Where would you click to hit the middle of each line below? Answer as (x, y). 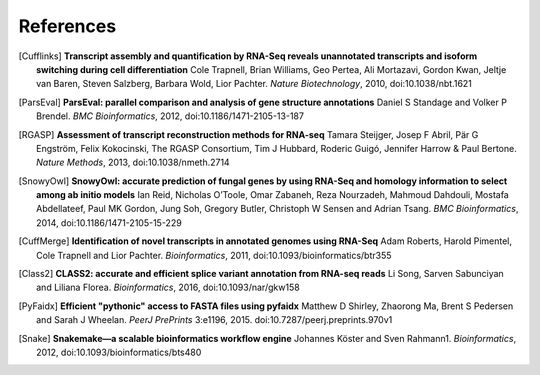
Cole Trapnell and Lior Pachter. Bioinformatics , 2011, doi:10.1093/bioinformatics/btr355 (214, 255)
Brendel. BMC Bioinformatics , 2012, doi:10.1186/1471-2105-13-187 (170, 116)
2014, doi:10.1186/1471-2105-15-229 (109, 222)
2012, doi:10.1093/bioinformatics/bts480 (119, 352)
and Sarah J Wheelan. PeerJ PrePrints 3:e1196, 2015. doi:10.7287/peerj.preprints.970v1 (214, 320)
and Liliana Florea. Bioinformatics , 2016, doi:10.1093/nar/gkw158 (168, 287)
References (67, 26)
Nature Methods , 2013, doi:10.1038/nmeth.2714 (133, 162)
